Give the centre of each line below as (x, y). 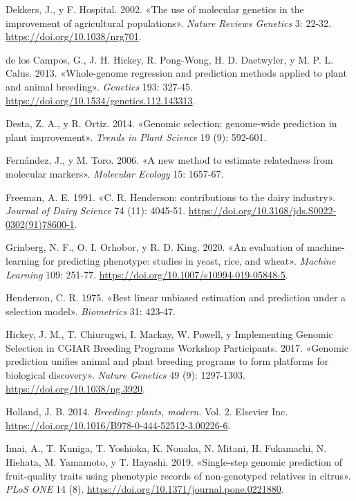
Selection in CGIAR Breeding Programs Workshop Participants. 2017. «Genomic (177, 347)
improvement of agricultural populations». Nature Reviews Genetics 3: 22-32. (168, 22)
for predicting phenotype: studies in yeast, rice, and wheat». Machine (189, 260)
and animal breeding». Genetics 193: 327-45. (99, 86)
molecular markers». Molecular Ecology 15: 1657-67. (115, 173)
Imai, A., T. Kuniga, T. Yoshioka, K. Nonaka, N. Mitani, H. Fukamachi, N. (166, 448)
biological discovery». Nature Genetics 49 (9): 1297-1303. (125, 375)
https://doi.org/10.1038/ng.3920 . (76, 388)
